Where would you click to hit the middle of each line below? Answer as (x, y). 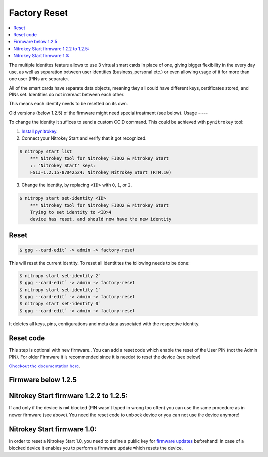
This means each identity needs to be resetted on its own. (68, 104)
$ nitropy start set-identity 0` (60, 304)
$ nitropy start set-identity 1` (60, 290)
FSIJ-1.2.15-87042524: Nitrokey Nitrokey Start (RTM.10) (101, 172)
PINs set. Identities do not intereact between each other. (67, 95)
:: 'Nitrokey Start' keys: (63, 165)
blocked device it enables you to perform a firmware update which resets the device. (96, 448)
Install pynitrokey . (40, 131)
